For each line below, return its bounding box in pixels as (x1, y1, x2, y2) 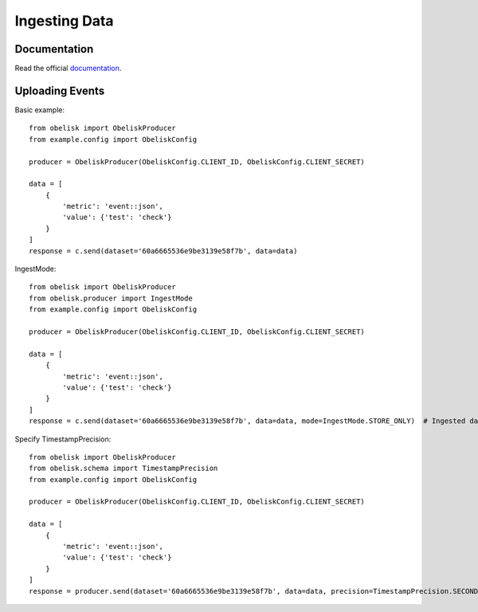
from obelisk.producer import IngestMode (29, 293, 193, 303)
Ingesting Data (14, 12, 115, 29)
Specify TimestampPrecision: (14, 434, 112, 444)
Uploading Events (14, 84, 105, 97)
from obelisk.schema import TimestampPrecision (29, 464, 218, 473)
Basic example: (14, 104, 65, 115)
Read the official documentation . (14, 64, 122, 73)
